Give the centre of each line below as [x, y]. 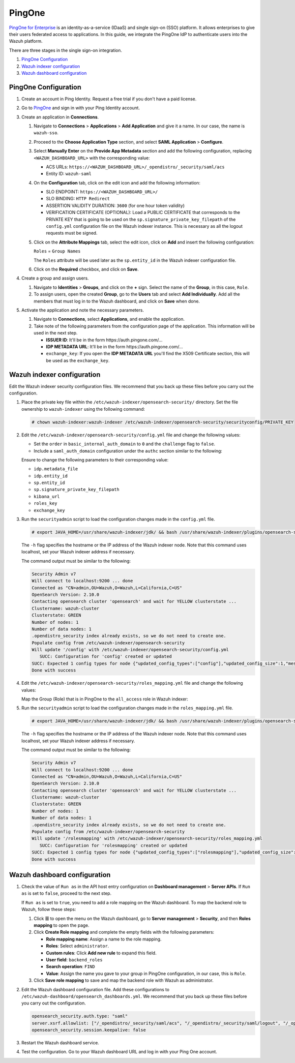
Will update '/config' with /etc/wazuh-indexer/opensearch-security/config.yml [130, 650]
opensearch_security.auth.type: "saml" [80, 1016]
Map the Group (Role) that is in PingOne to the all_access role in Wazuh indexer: [105, 699]
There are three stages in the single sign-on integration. [66, 50]
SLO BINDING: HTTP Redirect [78, 199]
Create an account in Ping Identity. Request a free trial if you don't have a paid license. [109, 99]
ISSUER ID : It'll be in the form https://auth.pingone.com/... [104, 340]
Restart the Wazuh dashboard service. [60, 1043]
